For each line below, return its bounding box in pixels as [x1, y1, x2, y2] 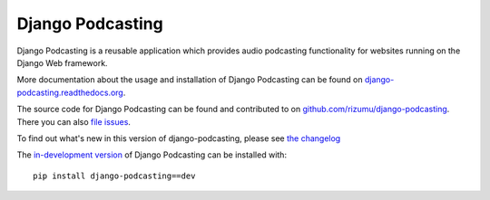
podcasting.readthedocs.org [16, 87, 124, 98]
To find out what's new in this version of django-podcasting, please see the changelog [16, 132, 341, 144]
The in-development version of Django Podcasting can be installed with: [16, 149, 288, 160]
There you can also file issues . [16, 116, 132, 127]
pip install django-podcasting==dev [33, 170, 196, 181]
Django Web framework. [16, 57, 108, 68]
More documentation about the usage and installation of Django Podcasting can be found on [16, 74, 363, 85]
